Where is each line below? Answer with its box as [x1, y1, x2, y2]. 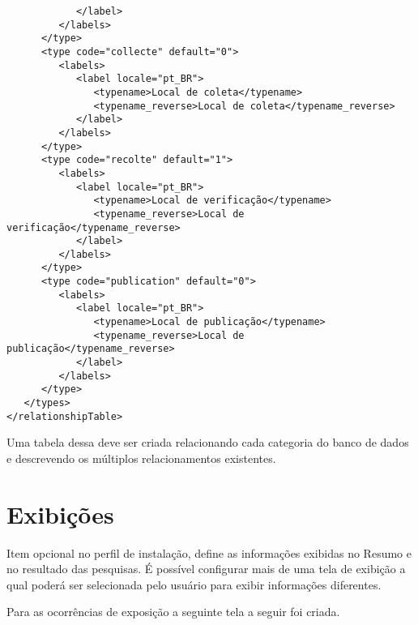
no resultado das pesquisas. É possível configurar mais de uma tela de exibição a [6, 560, 406, 577]
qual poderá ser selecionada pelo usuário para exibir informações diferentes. [6, 576, 382, 593]
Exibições [6, 497, 114, 530]
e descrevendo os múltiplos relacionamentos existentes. [6, 449, 276, 466]
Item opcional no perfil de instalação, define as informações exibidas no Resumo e [6, 544, 412, 561]
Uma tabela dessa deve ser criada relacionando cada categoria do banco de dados [6, 434, 409, 451]
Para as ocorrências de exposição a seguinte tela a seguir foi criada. [6, 603, 340, 620]
